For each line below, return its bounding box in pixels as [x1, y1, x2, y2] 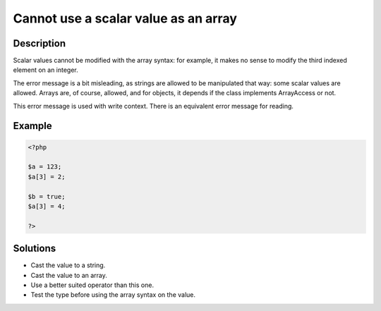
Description [13, 37, 66, 49]
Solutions [13, 243, 56, 255]
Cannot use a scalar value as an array [13, 11, 238, 26]
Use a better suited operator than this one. [30, 281, 155, 289]
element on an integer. [13, 66, 79, 74]
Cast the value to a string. [30, 261, 106, 269]
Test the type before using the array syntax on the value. [30, 291, 196, 299]
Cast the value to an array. [30, 271, 107, 279]
